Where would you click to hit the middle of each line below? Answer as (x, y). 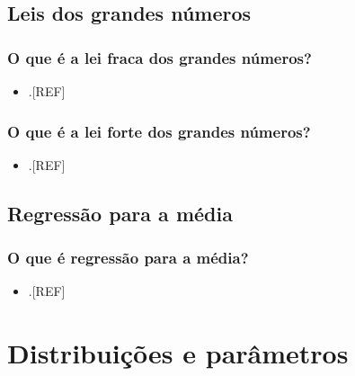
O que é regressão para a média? (128, 258)
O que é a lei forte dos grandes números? (159, 131)
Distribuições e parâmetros (178, 353)
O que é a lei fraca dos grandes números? (160, 57)
